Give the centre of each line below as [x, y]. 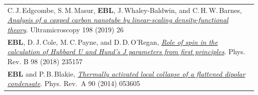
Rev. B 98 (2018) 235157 [45, 61]
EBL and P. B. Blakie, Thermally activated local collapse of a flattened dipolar [127, 73]
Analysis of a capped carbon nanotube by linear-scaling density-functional [118, 20]
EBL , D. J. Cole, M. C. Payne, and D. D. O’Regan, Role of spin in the [113, 42]
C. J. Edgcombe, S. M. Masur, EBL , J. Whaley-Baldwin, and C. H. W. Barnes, [125, 10]
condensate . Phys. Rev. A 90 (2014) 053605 [74, 83]
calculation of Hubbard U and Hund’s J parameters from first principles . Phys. [127, 51]
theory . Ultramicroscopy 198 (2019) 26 [65, 29]
